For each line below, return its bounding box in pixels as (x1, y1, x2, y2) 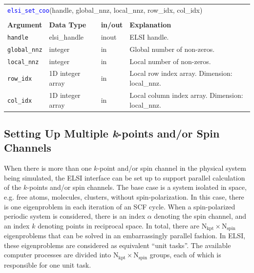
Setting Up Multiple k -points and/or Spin (4, 125, 220, 140)
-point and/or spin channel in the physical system (97, 163, 246, 173)
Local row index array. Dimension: (129, 68, 233, 78)
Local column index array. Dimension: (129, 90, 243, 100)
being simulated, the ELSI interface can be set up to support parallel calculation (4, 172, 245, 182)
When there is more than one (4, 163, 92, 173)
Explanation (129, 19, 171, 29)
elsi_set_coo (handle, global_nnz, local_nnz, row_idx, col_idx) (7, 4, 203, 15)
